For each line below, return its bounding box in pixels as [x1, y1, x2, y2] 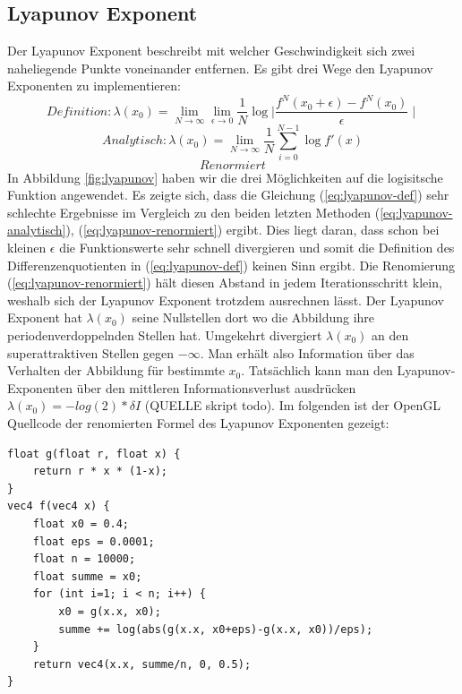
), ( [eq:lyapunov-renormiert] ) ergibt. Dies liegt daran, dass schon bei [65, 220, 440, 239]
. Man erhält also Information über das [200, 343, 415, 362]
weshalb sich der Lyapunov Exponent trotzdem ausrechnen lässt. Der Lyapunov [7, 290, 444, 309]
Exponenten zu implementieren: [7, 76, 181, 95]
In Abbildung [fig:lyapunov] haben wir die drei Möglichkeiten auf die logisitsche [7, 167, 443, 186]
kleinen [7, 238, 47, 257]
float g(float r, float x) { [7, 447, 181, 460]
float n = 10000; [32, 553, 136, 566]
